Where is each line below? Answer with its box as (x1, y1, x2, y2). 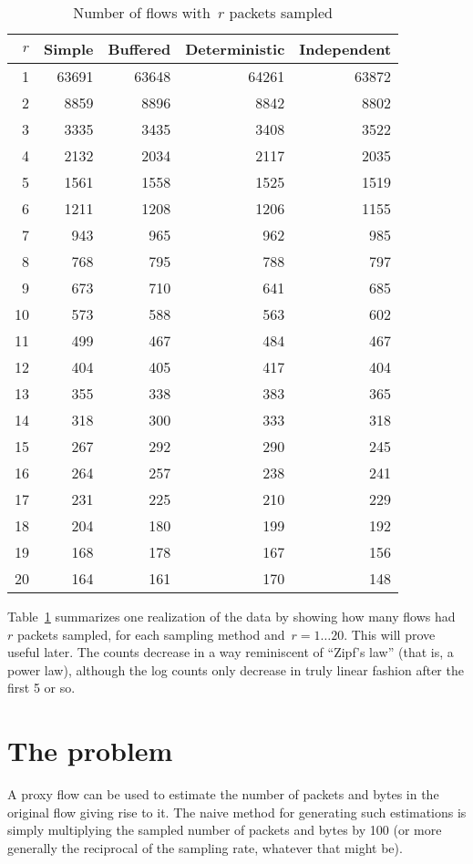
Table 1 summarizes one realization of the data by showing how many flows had (7, 607, 456, 625)
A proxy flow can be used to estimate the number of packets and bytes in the (7, 785, 439, 804)
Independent (299, 38, 392, 59)
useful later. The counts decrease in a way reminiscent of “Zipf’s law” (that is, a (7, 643, 454, 662)
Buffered (108, 38, 171, 59)
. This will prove (344, 624, 436, 643)
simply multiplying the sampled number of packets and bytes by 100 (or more (7, 820, 442, 839)
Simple (44, 38, 94, 59)
